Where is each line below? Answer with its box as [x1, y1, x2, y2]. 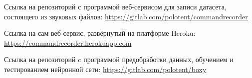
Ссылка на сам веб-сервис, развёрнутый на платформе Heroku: [4, 28, 196, 38]
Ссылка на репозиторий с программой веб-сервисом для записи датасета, [4, 1, 227, 11]
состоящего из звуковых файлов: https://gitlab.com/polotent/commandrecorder [4, 11, 248, 21]
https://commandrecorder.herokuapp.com [4, 37, 132, 48]
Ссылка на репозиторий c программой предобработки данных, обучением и [4, 54, 234, 65]
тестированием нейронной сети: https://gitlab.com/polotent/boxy [4, 64, 207, 74]
